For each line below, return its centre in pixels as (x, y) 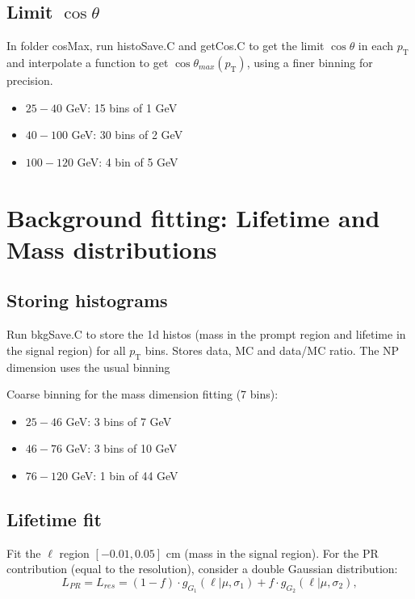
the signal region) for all (66, 350)
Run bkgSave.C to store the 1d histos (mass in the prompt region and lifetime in (206, 334)
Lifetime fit (54, 519)
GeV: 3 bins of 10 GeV (122, 448)
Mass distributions (112, 249)
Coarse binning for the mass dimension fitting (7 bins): (143, 394)
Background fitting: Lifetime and (193, 217)
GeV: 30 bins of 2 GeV (127, 135)
